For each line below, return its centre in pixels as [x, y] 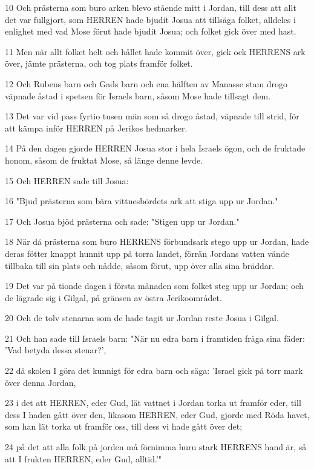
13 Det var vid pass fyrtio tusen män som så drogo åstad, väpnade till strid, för [152, 116]
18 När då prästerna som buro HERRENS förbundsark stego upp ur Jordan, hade [157, 241]
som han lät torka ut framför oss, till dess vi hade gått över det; [124, 426]
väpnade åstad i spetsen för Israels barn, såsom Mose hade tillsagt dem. [138, 95]
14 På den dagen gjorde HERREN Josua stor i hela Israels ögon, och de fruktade [155, 148]
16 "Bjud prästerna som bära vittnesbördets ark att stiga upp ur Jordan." [142, 201]
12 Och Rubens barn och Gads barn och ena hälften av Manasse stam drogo [146, 83]
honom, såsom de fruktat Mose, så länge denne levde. [104, 160]
